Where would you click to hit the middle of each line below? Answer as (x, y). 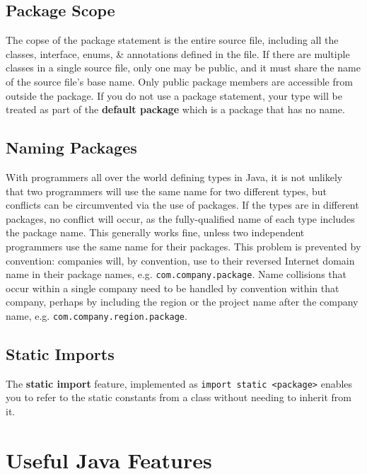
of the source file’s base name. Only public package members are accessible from (179, 81)
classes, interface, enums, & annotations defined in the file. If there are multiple (178, 53)
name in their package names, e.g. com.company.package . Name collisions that (176, 274)
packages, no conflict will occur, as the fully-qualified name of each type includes (180, 218)
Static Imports (60, 354)
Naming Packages (71, 148)
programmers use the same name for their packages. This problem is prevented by (183, 246)
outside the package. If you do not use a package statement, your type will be (174, 95)
